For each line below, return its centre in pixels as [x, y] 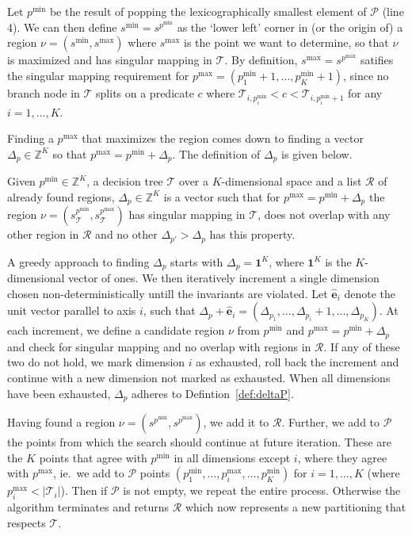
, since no [366, 75]
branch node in [44, 92]
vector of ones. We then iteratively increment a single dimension [224, 278]
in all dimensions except [232, 457]
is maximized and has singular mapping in [110, 60]
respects [27, 522]
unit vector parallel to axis [72, 310]
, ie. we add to [88, 473]
